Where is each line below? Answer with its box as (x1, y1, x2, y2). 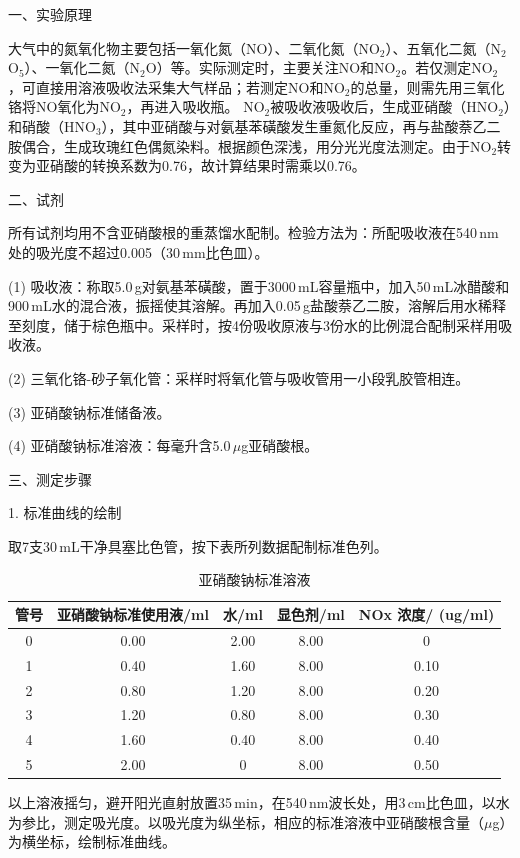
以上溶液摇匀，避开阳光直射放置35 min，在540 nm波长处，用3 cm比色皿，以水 (8, 792, 510, 813)
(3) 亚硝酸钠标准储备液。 (8, 401, 171, 422)
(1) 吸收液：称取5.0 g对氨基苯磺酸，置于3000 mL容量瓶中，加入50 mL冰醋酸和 (8, 275, 510, 296)
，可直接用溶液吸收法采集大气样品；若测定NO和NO (8, 76, 345, 97)
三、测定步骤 (8, 468, 92, 489)
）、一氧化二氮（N (24, 57, 141, 78)
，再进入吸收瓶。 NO (126, 96, 265, 117)
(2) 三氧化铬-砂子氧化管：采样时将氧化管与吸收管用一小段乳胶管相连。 (8, 367, 470, 388)
